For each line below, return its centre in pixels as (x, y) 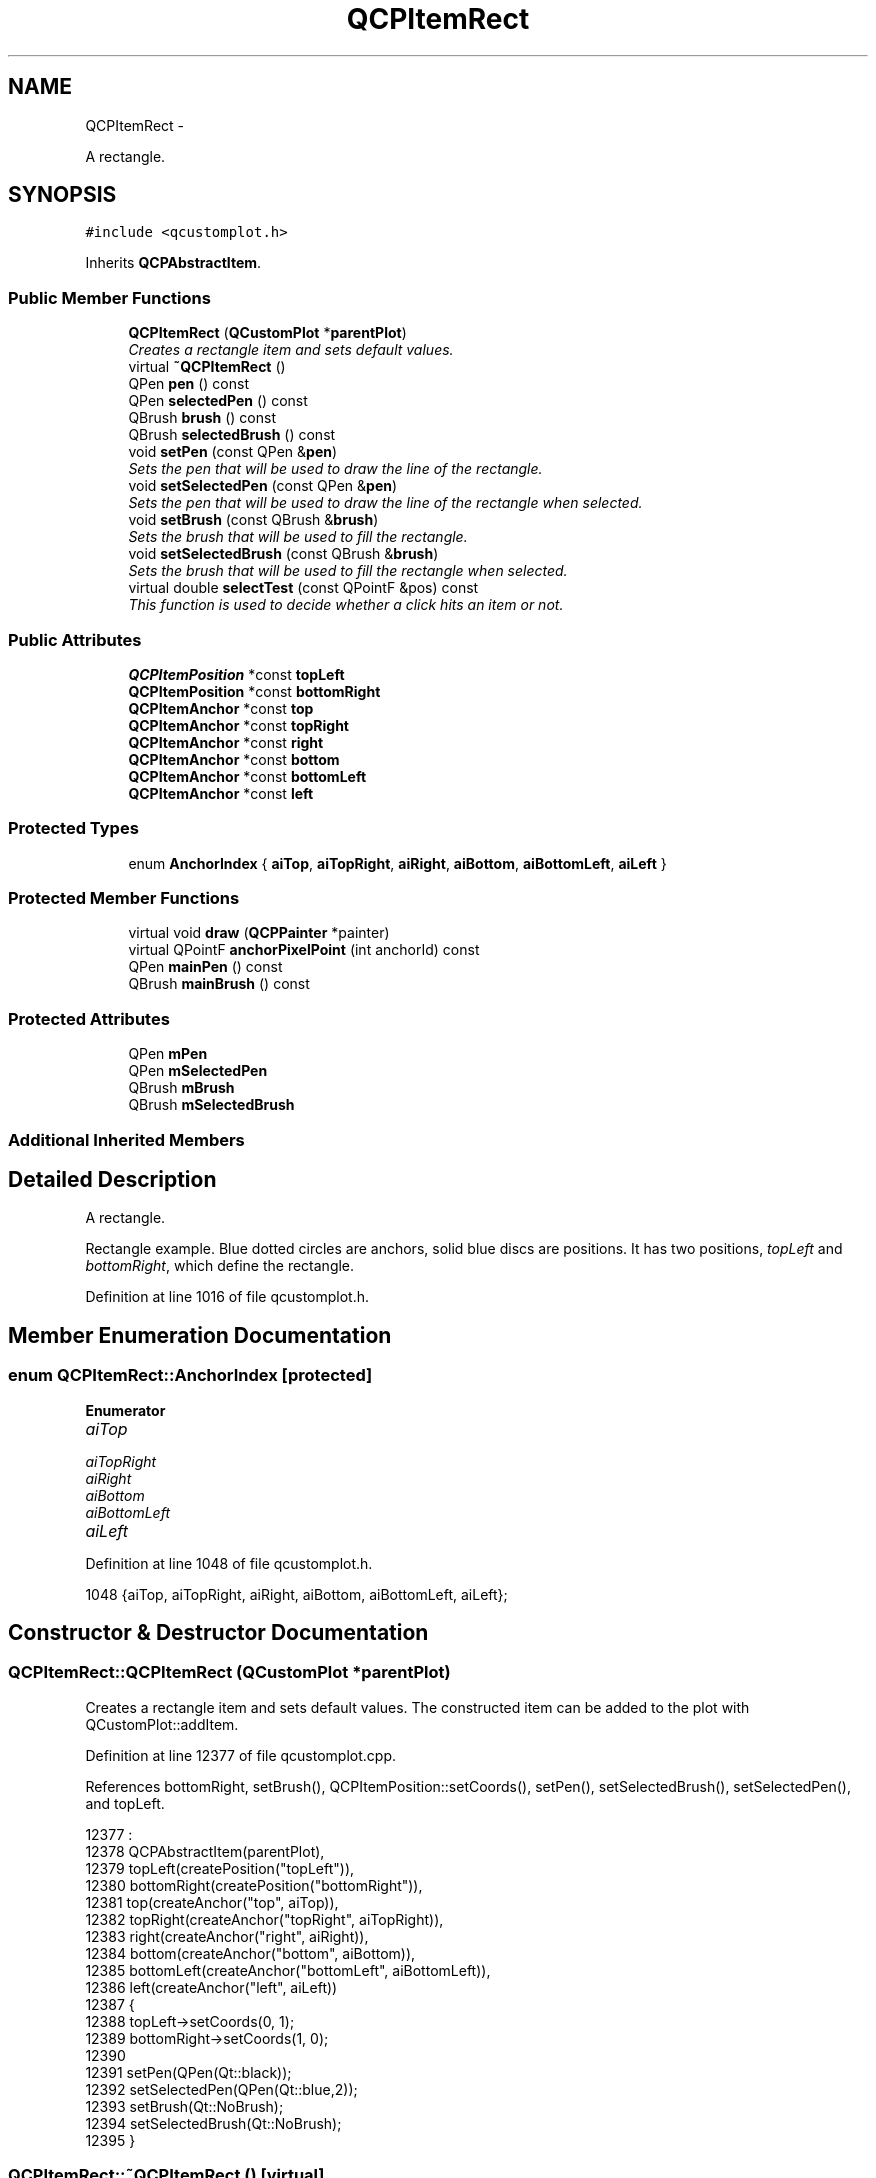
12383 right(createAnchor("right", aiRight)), (227, 1936)
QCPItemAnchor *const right (226, 742)
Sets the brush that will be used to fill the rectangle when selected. (348, 571)
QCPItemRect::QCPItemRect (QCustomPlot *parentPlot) (229, 1672)
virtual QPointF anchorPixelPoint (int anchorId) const (304, 950)
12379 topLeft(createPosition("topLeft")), (220, 1868)
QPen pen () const (188, 384)
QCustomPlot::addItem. (162, 1724)
